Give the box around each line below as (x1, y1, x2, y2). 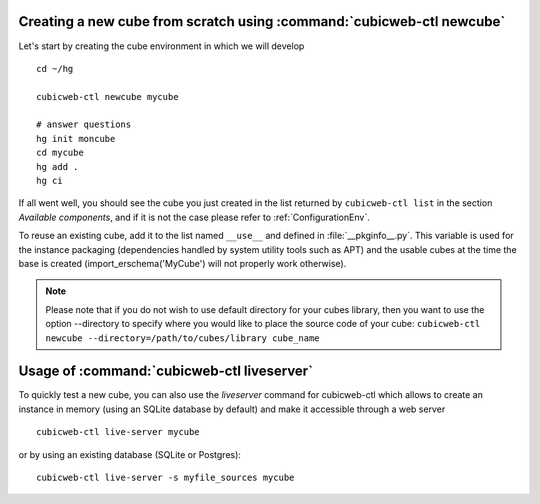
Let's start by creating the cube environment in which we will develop (18, 40, 305, 52)
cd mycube (36, 147, 84, 159)
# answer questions (36, 119, 132, 130)
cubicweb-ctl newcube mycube (36, 91, 179, 102)
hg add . (36, 161, 79, 172)
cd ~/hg (36, 63, 74, 74)
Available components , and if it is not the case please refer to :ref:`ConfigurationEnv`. (18, 211, 370, 223)
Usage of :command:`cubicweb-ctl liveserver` (18, 363, 314, 380)
